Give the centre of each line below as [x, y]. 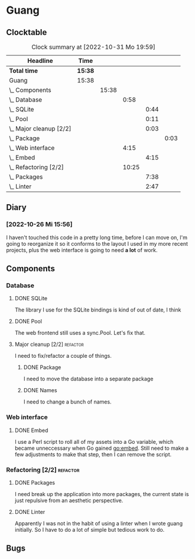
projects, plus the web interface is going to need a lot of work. [82, 250]
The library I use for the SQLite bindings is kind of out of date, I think [98, 310]
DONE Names [40, 390]
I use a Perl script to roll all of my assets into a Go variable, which [94, 442]
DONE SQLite [31, 298]
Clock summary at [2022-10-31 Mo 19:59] [93, 47]
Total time [24, 71]
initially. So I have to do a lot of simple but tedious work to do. [90, 529]
